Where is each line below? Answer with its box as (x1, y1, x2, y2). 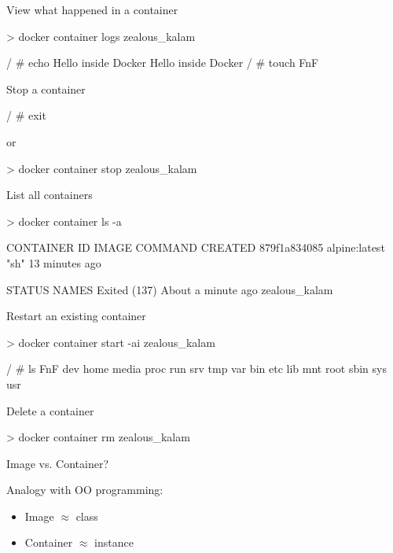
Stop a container (6, 80, 86, 97)
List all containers (6, 186, 93, 203)
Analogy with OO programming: (6, 481, 163, 498)
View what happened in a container (6, 2, 178, 17)
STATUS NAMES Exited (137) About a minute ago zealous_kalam (6, 281, 333, 297)
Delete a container (6, 402, 94, 418)
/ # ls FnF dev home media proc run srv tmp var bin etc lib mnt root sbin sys (6, 360, 387, 377)
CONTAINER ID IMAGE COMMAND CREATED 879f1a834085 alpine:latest (6, 239, 385, 256)
